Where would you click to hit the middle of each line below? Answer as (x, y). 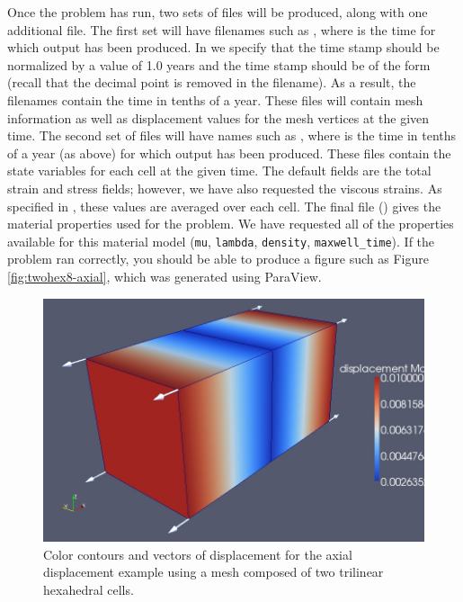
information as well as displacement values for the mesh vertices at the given (218, 117)
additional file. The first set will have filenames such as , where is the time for (222, 29)
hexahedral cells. (89, 589)
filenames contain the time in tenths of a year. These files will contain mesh (215, 99)
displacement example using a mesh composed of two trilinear (214, 572)
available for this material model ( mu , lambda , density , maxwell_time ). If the (221, 241)
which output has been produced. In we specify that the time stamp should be (223, 47)
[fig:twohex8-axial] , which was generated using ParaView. (165, 276)
